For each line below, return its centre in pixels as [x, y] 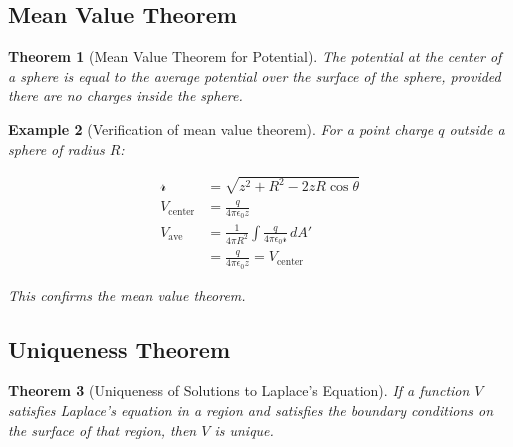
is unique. [244, 429]
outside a [477, 128]
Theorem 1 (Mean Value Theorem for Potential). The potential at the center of [255, 56]
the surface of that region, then [102, 429]
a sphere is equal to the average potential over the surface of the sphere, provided [254, 75]
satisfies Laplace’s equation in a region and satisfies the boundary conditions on [251, 410]
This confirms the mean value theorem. [127, 294]
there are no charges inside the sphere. [125, 95]
